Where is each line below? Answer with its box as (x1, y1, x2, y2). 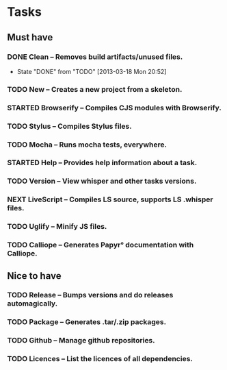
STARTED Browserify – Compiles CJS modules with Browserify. (7, 103, 222, 112)
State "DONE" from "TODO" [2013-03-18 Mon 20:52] (16, 67, 167, 75)
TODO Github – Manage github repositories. (7, 336, 155, 345)
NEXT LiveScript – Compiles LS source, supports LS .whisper (7, 195, 213, 204)
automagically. (7, 299, 58, 308)
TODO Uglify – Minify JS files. (7, 222, 107, 232)
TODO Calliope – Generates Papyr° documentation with (7, 241, 194, 250)
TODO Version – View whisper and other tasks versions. (7, 176, 197, 186)
